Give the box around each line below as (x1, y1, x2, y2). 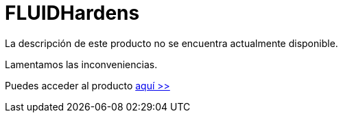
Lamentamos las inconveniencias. (5, 58, 158, 70)
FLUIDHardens (5, 1, 140, 25)
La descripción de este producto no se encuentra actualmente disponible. (5, 37, 338, 49)
